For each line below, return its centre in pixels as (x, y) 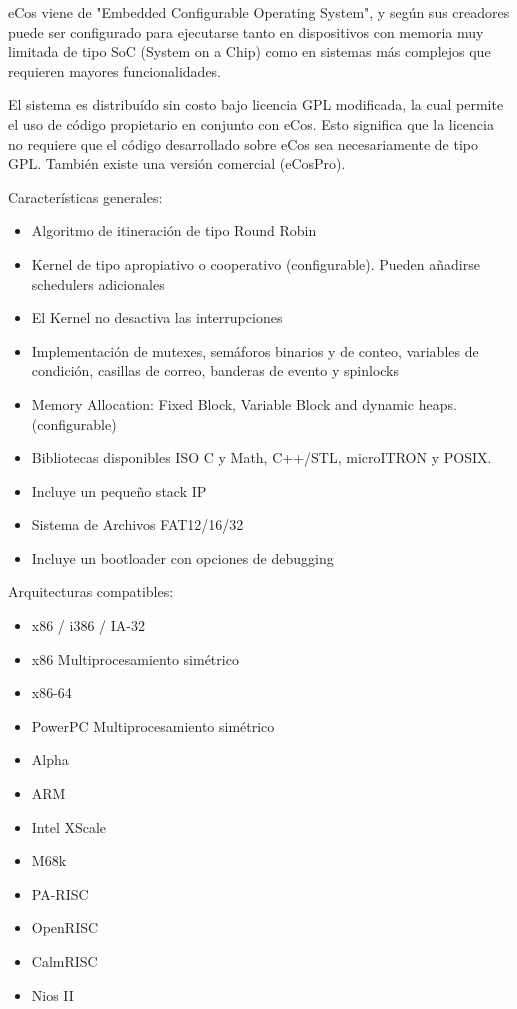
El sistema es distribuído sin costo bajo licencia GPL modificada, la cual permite (256, 104)
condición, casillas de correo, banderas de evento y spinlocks (215, 370)
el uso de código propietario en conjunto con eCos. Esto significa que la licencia (251, 123)
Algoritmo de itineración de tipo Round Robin (174, 230)
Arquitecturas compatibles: (91, 591)
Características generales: (85, 196)
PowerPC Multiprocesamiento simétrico (153, 725)
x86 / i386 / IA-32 (88, 625)
